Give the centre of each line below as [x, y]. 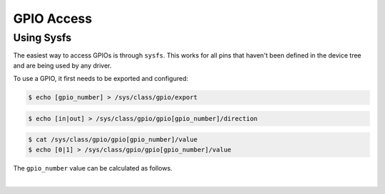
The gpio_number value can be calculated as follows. [93, 168]
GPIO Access [53, 18]
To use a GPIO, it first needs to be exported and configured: [101, 79]
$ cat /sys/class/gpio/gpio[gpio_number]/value [113, 140]
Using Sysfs [42, 38]
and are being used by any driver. [62, 65]
